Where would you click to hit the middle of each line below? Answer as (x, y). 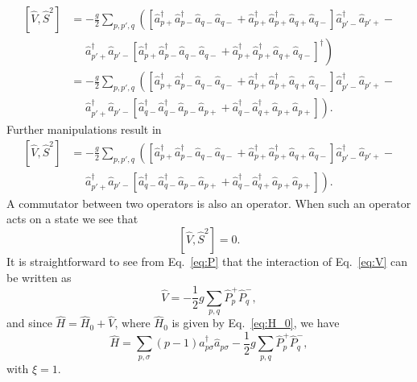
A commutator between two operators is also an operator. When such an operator (209, 203)
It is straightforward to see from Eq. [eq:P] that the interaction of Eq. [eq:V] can (207, 261)
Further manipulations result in (84, 129)
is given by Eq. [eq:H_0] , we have (256, 323)
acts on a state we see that (72, 219)
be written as (39, 277)
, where (132, 323)
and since (29, 323)
